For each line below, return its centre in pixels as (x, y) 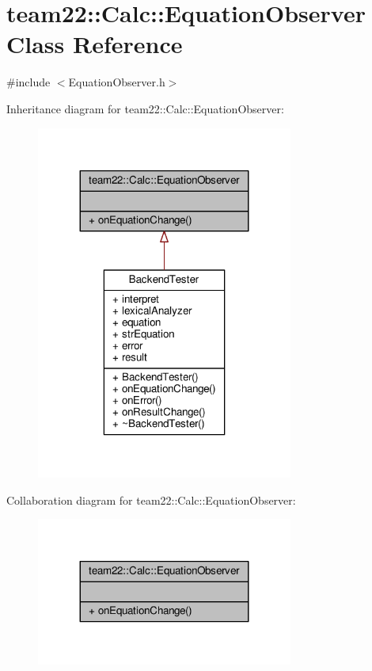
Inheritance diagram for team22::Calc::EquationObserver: (145, 108)
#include (28, 82)
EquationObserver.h (117, 82)
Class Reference (95, 44)
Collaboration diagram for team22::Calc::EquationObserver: (151, 499)
